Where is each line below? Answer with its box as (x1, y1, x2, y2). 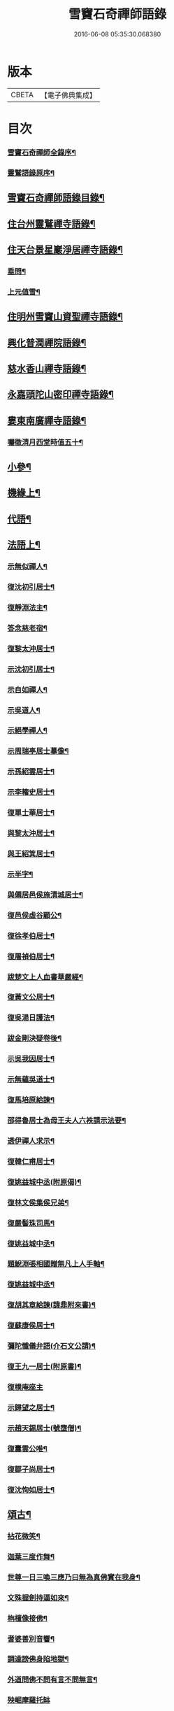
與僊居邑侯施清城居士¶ (7, 890, 84, 900)
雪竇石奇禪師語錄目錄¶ (7, 192, 105, 204)
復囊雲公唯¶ (7, 1444, 48, 1454)
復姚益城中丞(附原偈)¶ (7, 1177, 82, 1186)
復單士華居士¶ (7, 808, 55, 818)
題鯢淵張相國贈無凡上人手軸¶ (7, 1259, 105, 1269)
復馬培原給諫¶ (7, 1095, 55, 1105)
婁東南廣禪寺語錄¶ (7, 414, 87, 427)
